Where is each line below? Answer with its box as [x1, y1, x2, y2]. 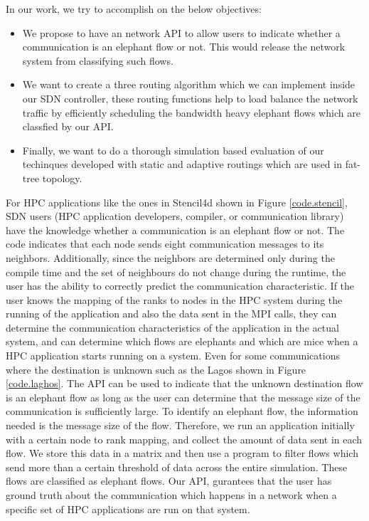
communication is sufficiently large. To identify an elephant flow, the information [6, 404, 358, 419]
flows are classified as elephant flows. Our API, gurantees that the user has [6, 473, 332, 488]
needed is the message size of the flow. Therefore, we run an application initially [6, 418, 355, 433]
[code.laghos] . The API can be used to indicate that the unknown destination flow [6, 376, 363, 391]
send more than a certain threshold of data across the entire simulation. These [6, 459, 348, 474]
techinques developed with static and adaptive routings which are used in [22, 157, 342, 172]
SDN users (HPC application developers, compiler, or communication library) [6, 209, 344, 223]
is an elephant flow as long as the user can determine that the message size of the [6, 389, 360, 404]
